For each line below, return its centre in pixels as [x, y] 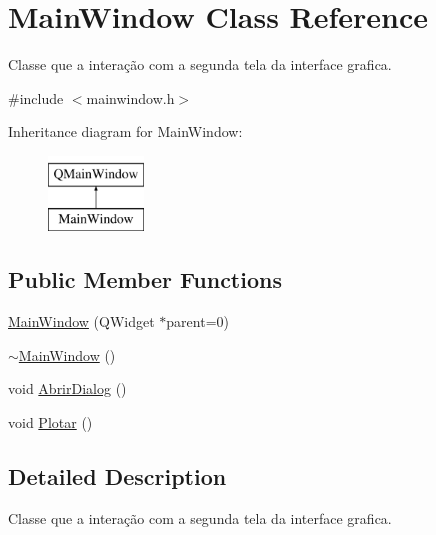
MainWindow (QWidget [81, 321]
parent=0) [197, 321]
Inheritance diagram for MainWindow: [125, 131]
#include [36, 97]
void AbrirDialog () [67, 388]
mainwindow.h [130, 97]
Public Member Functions [145, 279]
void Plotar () [50, 422]
